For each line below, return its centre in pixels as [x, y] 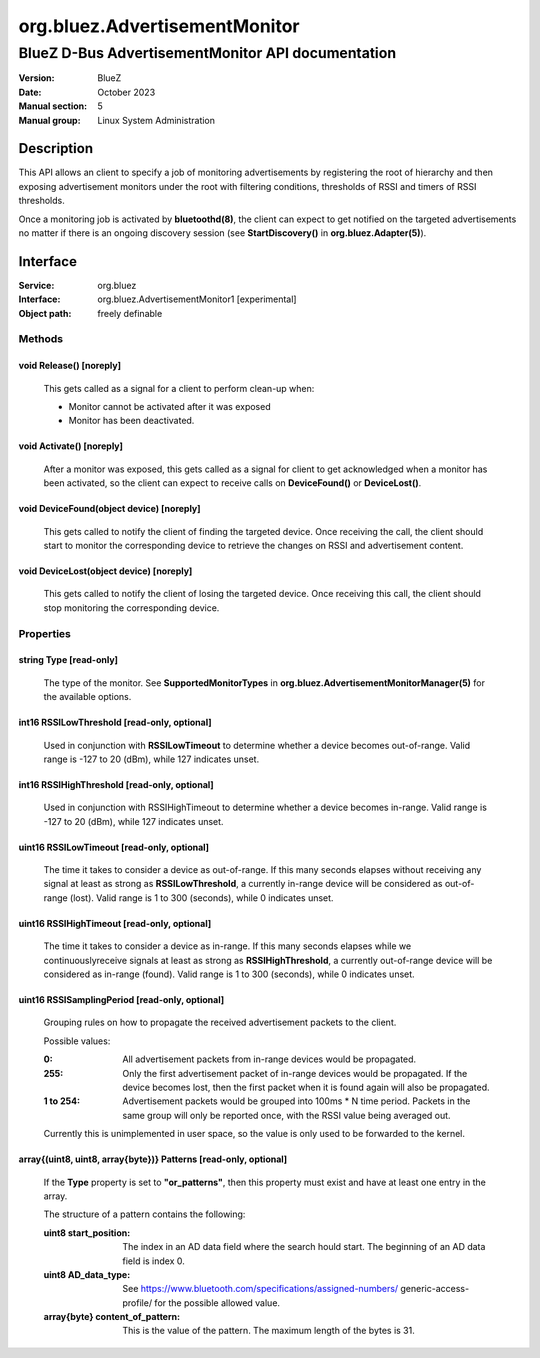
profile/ [137, 1302]
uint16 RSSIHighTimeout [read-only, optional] [115, 923]
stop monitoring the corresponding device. [131, 607]
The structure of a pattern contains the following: [144, 1214]
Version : [36, 78]
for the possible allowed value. [217, 1302]
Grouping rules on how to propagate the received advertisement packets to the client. [220, 1022]
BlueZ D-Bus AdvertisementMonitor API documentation [207, 53]
